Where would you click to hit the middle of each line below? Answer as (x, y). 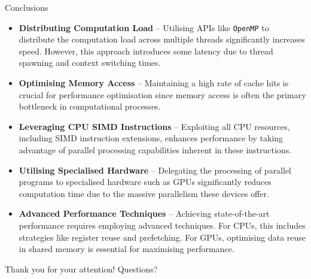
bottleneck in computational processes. (90, 106)
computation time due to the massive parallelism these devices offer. (144, 193)
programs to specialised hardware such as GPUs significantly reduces (145, 182)
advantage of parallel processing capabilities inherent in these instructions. (155, 150)
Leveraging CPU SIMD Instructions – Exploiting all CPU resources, (154, 126)
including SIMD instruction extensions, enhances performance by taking (151, 138)
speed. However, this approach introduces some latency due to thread (146, 51)
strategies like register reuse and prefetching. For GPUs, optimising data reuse (162, 237)
